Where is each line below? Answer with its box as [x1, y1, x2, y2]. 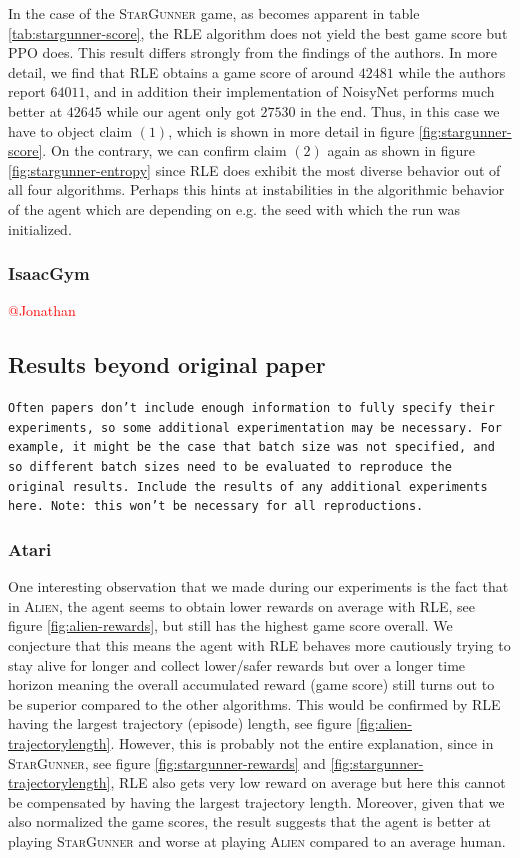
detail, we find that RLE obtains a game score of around [8, 61, 355, 82]
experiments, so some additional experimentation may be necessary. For [8, 420, 502, 435]
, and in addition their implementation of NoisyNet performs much [85, 81, 495, 102]
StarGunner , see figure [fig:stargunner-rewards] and [8, 752, 326, 773]
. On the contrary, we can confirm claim [42, 140, 287, 161]
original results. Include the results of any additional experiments [8, 479, 488, 494]
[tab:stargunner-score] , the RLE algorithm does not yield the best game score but [8, 22, 508, 43]
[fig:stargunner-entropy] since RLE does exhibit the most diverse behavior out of [8, 159, 501, 180]
